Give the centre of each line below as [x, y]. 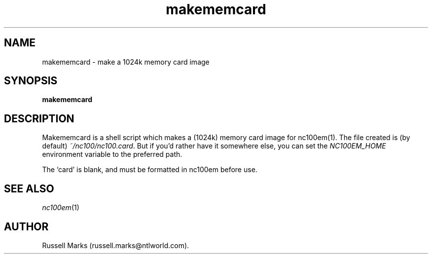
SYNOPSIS [31, 81]
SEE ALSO [29, 188]
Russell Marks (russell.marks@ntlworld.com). [116, 245]
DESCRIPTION [39, 118]
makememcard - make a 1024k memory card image [126, 62]
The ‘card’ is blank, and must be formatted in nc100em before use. [150, 170]
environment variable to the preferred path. [112, 154]
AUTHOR [26, 226]
